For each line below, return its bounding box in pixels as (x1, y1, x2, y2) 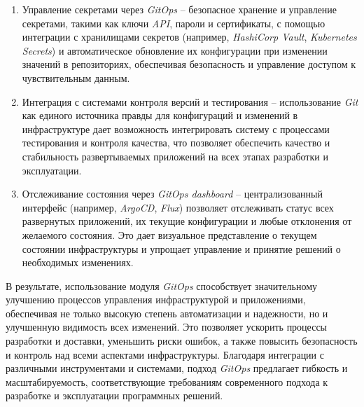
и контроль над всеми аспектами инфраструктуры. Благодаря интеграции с (6, 347, 324, 361)
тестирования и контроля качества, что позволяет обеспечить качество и (22, 135, 330, 150)
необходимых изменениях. (22, 255, 134, 270)
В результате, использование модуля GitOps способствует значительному (6, 278, 317, 293)
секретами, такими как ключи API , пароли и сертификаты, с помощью (22, 15, 325, 30)
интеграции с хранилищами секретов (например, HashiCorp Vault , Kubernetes (22, 29, 357, 44)
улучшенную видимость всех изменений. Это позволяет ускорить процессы (6, 319, 328, 334)
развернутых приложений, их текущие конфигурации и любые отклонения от (22, 214, 352, 228)
